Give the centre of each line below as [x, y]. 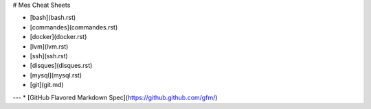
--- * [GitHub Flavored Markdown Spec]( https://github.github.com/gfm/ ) [115, 97]
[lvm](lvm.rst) [49, 46]
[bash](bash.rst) [53, 18]
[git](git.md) [47, 85]
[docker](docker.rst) [58, 37]
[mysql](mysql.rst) [56, 75]
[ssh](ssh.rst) [49, 56]
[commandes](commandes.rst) [74, 27]
